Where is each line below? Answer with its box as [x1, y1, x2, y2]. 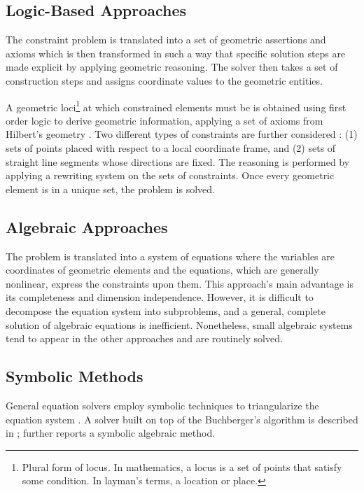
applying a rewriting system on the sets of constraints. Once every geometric [6, 168, 335, 183]
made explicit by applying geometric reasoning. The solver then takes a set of [6, 59, 338, 74]
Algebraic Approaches [6, 216, 168, 237]
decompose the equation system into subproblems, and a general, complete [6, 303, 325, 318]
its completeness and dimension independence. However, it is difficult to [6, 290, 314, 304]
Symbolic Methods [6, 365, 143, 387]
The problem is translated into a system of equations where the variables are [6, 248, 335, 263]
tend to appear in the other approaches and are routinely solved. [6, 331, 283, 346]
